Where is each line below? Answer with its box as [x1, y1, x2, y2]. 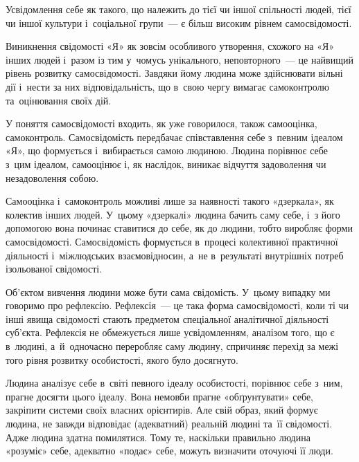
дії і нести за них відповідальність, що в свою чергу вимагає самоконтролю [6, 79, 330, 93]
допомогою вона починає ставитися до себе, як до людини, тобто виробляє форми [6, 221, 353, 235]
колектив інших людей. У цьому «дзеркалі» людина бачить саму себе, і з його [6, 207, 340, 221]
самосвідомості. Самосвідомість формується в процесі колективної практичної [6, 234, 338, 248]
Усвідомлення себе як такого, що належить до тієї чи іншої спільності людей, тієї [6, 2, 351, 16]
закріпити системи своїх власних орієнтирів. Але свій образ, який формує [6, 403, 318, 417]
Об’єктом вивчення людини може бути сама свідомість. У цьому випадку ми [6, 284, 331, 299]
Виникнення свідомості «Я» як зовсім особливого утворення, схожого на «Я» [6, 39, 335, 53]
